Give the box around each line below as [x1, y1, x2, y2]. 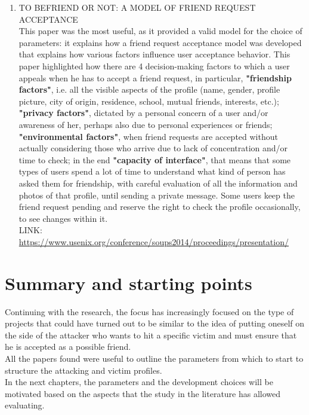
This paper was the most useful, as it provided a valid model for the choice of [18, 25, 302, 37]
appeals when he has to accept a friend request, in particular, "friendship [18, 71, 292, 84]
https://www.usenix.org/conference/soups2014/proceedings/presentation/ [18, 235, 289, 248]
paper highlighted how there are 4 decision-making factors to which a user [18, 59, 290, 72]
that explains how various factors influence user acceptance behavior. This [18, 48, 291, 60]
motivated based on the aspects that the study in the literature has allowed [5, 387, 281, 399]
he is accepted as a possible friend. [5, 340, 131, 353]
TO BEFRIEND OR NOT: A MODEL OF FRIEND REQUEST [18, 1, 256, 13]
